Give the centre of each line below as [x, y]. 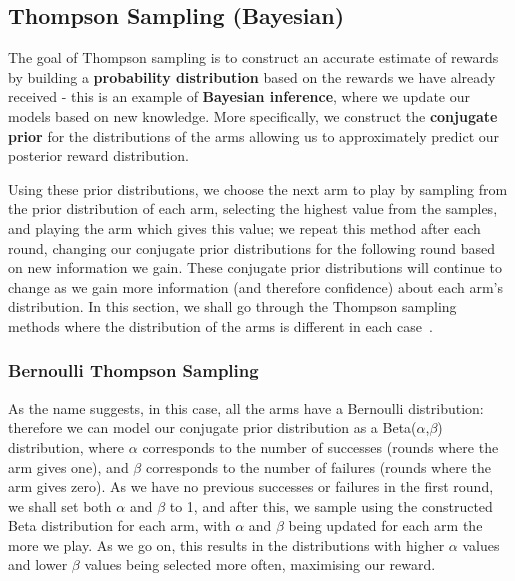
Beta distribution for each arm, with [119, 525]
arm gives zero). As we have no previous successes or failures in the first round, [251, 486]
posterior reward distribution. [98, 155]
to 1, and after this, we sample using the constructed [331, 505]
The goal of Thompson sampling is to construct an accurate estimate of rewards [253, 57]
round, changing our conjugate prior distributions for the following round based [252, 247]
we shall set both [60, 505]
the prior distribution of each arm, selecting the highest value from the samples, [253, 208]
